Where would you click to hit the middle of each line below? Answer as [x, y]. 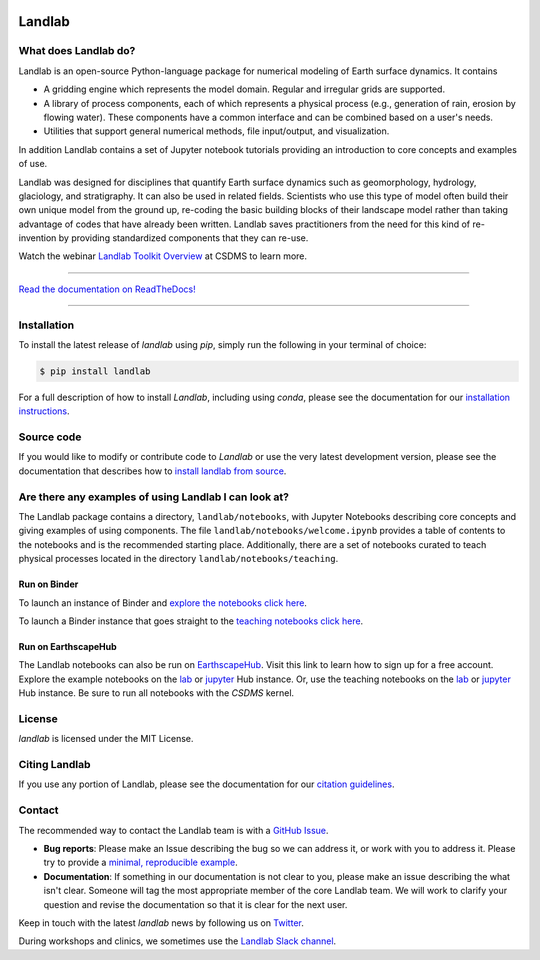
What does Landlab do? [77, 51]
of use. [33, 164]
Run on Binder [48, 584]
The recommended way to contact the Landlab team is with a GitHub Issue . [173, 830]
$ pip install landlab [95, 371]
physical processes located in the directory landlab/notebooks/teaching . [178, 559]
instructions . [44, 411]
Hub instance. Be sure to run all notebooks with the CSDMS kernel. [156, 693]
